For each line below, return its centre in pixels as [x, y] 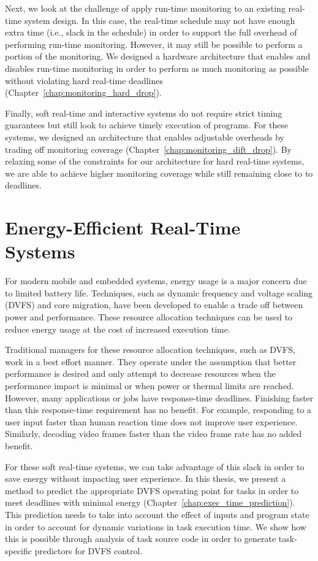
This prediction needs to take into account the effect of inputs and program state [157, 514]
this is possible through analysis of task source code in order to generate [141, 539]
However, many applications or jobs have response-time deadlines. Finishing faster [159, 397]
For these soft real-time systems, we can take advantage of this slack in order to [155, 466]
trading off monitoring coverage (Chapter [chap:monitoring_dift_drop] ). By [148, 149]
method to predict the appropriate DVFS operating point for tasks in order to [152, 490]
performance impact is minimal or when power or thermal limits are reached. [150, 385]
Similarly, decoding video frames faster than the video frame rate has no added [153, 434]
